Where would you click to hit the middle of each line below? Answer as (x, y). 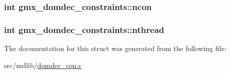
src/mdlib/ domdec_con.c (43, 65)
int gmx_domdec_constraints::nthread (84, 29)
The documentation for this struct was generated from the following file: (115, 48)
